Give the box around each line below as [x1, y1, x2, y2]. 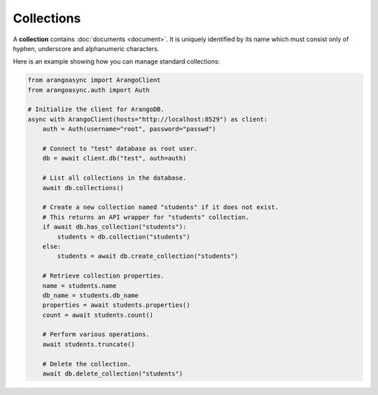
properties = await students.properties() [42, 301, 190, 309]
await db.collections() [42, 184, 124, 192]
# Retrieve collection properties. [42, 272, 164, 280]
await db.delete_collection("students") [42, 370, 183, 378]
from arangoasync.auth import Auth [27, 86, 150, 94]
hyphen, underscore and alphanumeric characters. [13, 44, 160, 52]
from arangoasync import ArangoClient [27, 76, 161, 84]
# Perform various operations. [42, 331, 150, 338]
